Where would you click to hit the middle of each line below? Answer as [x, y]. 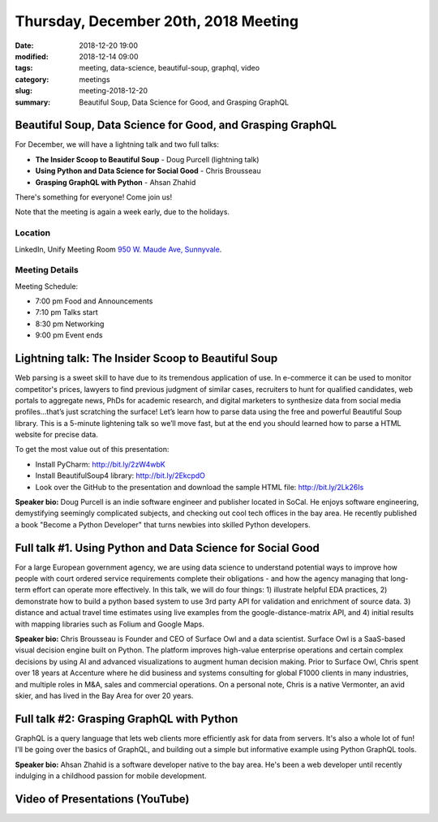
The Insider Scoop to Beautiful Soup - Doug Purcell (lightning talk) [147, 159]
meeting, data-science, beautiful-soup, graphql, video [169, 68]
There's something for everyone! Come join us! [94, 197]
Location [33, 233]
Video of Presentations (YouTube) [102, 799]
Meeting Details [47, 270]
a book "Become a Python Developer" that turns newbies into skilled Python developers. [163, 524]
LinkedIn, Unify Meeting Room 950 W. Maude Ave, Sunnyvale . [118, 249]
